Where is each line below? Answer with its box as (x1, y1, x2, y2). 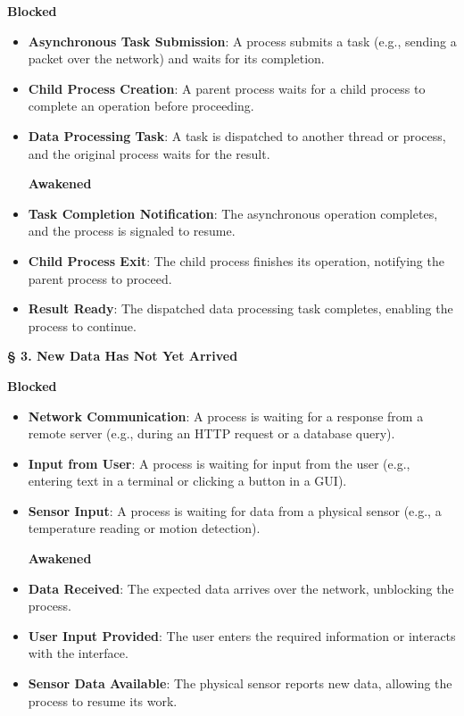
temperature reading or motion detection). (28, 519, 261, 537)
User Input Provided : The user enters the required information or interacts (28, 626, 456, 645)
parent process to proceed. (28, 269, 172, 287)
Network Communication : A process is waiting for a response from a (28, 406, 424, 425)
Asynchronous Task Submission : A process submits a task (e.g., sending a (28, 31, 457, 50)
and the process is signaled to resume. (28, 221, 236, 240)
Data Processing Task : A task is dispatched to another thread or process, (28, 126, 446, 145)
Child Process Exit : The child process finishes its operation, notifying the (28, 251, 444, 270)
